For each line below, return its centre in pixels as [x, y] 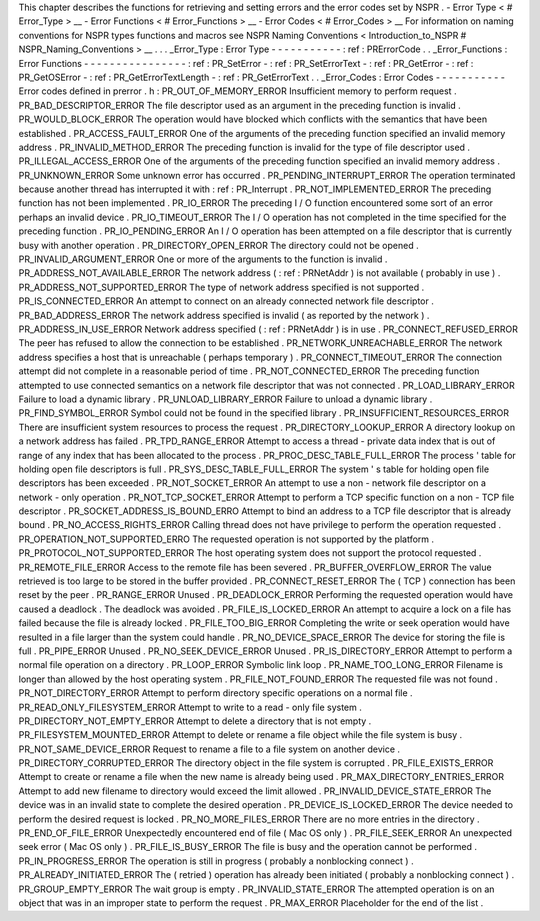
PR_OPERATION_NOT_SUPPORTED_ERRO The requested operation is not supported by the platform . [226, 539]
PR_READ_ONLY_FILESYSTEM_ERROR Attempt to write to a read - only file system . [190, 707]
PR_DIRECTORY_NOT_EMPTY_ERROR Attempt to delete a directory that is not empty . [195, 721]
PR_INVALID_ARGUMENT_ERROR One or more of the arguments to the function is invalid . [203, 259]
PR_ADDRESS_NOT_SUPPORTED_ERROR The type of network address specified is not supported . [221, 287]
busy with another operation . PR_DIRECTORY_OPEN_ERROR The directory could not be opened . [218, 245]
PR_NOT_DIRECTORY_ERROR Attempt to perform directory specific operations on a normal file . [216, 693]
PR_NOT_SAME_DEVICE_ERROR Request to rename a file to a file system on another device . [209, 749]
